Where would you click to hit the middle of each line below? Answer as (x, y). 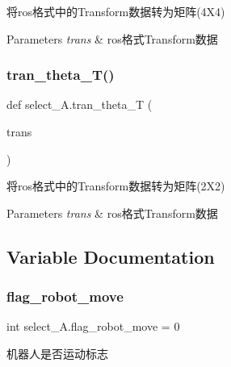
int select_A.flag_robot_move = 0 (93, 326)
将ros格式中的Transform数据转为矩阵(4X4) (116, 11)
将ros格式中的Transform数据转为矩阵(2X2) (116, 186)
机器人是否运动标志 (57, 353)
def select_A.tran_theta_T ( (80, 104)
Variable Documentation (111, 256)
